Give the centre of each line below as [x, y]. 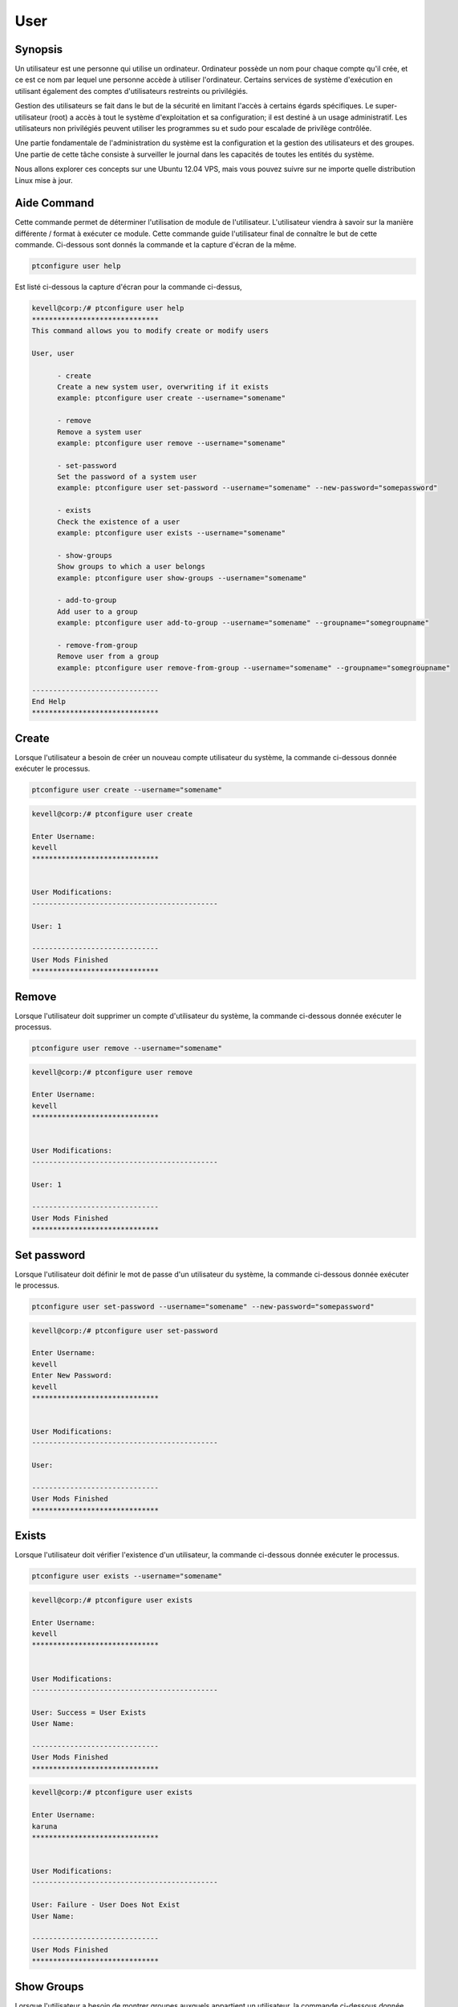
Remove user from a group [108, 657]
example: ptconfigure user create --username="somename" [172, 398]
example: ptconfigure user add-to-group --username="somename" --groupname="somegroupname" [243, 623]
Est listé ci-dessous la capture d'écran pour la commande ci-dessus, [128, 287]
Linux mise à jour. [44, 180]
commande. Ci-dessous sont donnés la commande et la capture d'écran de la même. [156, 245]
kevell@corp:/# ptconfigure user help [108, 308]
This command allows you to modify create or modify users [150, 330]
